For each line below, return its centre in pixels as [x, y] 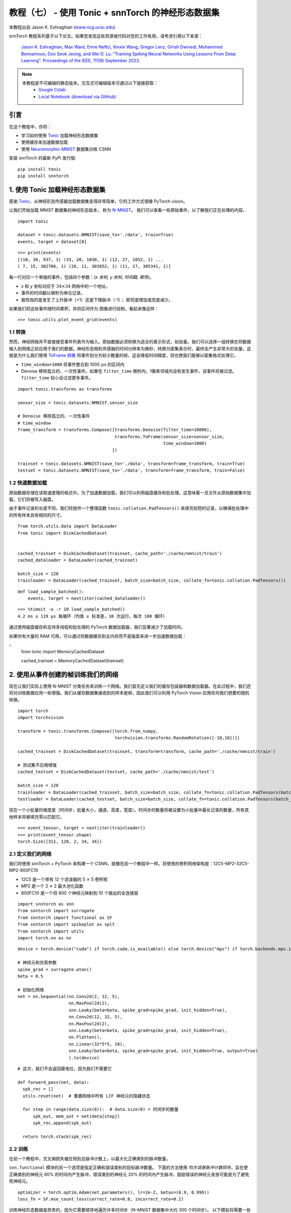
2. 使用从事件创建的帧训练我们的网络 [64, 674]
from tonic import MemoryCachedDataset [63, 652]
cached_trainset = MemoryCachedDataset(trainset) [73, 660]
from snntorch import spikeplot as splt [66, 925]
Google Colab [52, 90]
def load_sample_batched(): [51, 591]
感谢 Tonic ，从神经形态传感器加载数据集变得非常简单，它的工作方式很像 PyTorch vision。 [98, 201]
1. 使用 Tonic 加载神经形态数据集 [57, 189]
